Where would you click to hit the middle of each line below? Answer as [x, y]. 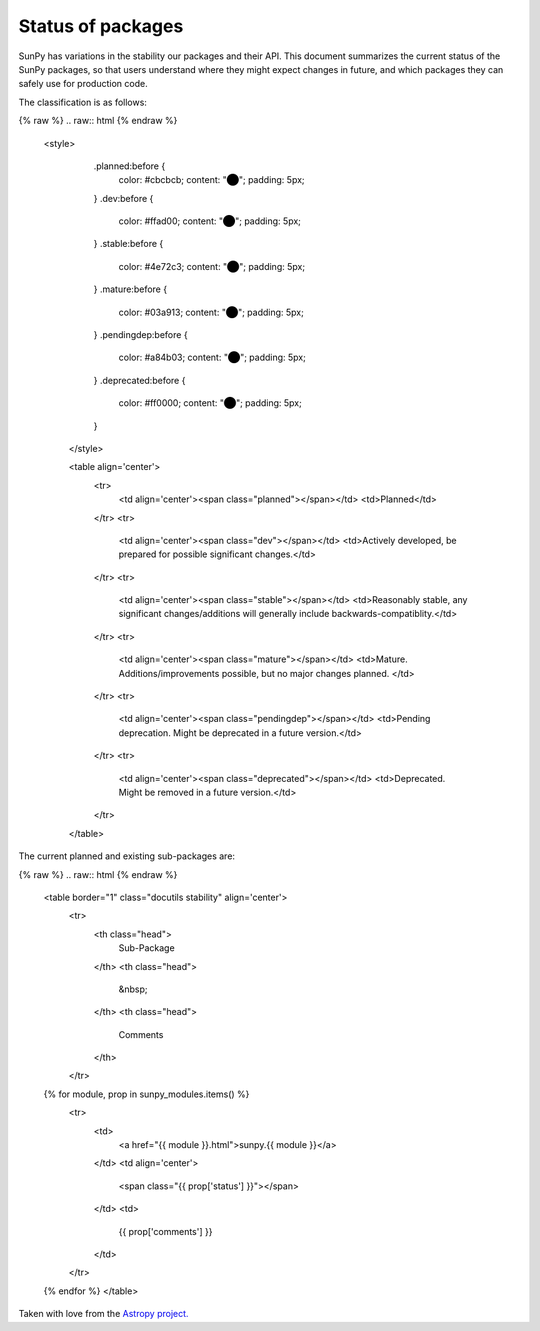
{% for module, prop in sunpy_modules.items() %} [146, 1094]
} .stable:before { [128, 244]
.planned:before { [129, 166]
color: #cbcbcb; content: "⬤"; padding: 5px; [211, 180]
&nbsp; [133, 989]
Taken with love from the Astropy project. [103, 1314]
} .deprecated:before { [139, 380]
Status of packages [101, 26]
